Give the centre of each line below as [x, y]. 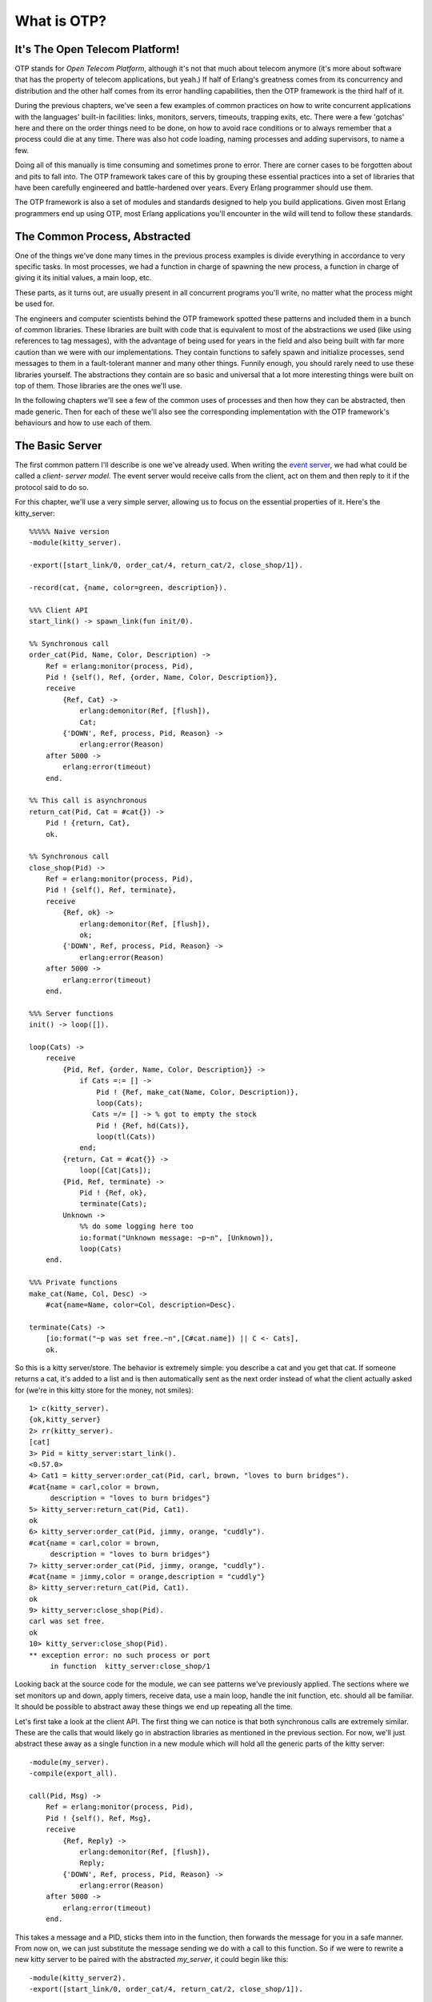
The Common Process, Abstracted [103, 236]
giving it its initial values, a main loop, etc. [83, 278]
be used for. [35, 304]
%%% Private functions [74, 1282]
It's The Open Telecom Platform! [97, 49]
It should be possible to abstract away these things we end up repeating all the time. [154, 1707]
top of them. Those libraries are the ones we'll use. [99, 385]
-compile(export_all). [74, 1773]
